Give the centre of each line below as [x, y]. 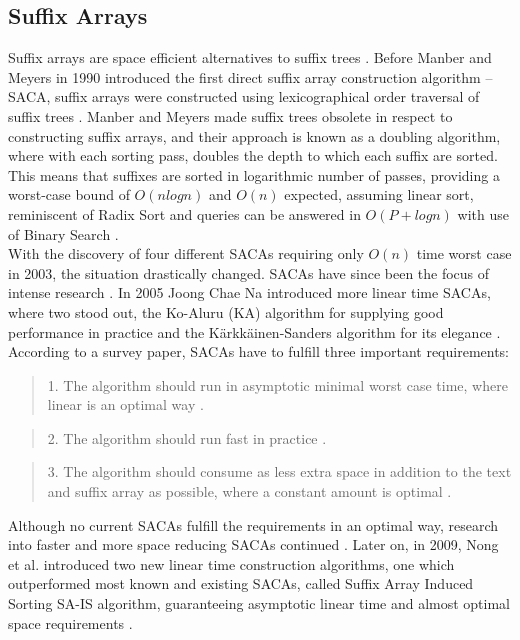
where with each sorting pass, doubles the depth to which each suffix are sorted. [253, 155]
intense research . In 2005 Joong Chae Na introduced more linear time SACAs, [249, 292]
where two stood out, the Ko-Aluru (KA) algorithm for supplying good [226, 311]
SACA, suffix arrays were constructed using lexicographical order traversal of [244, 96]
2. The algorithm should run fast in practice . [187, 437]
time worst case [464, 253]
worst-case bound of [69, 194]
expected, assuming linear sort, [379, 194]
